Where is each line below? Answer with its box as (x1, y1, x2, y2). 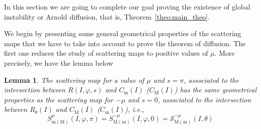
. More (214, 48, 235, 58)
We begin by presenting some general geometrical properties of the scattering (4, 28, 241, 39)
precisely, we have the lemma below (4, 57, 113, 68)
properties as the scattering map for (4, 94, 113, 104)
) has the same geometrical (174, 84, 257, 95)
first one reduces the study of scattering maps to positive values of (4, 48, 208, 58)
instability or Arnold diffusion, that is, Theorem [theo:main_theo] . (4, 11, 210, 22)
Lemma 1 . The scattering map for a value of (4, 74, 145, 85)
